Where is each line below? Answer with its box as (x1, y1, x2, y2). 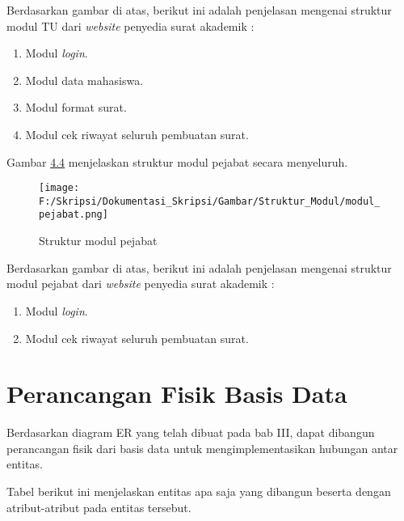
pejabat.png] (39, 209, 108, 221)
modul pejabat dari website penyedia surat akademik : (6, 275, 275, 292)
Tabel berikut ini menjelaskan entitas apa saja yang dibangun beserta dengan (6, 483, 391, 499)
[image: (39, 182, 80, 194)
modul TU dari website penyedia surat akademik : (6, 17, 255, 34)
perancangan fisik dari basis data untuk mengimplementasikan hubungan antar (6, 439, 398, 456)
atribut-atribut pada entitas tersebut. (6, 498, 191, 515)
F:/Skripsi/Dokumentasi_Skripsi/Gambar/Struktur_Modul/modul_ (39, 195, 381, 207)
